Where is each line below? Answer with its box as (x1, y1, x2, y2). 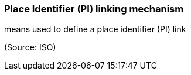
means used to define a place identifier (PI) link (4, 24, 186, 35)
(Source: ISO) (4, 42, 56, 53)
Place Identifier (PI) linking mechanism (4, 3, 184, 15)
